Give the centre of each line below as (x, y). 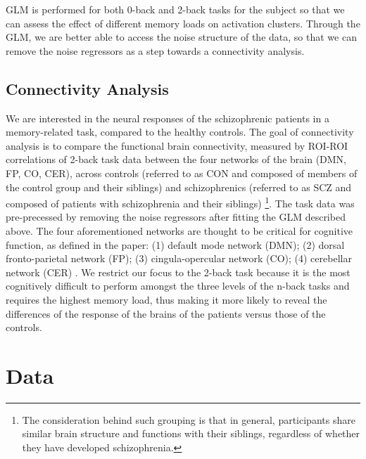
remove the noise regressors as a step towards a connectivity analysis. (155, 50)
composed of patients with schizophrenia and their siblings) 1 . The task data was (180, 202)
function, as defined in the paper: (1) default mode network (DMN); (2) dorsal (175, 244)
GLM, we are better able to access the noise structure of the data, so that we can (181, 37)
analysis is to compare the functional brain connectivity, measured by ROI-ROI (177, 145)
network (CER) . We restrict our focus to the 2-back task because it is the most (178, 272)
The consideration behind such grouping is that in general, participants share (189, 419)
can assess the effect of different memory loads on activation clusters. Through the (183, 23)
